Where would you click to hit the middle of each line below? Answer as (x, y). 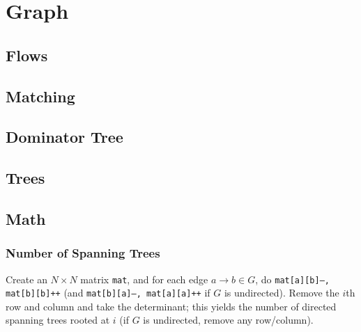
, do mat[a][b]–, (292, 279)
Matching (40, 96)
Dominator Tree (64, 137)
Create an (26, 279)
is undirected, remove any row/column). (228, 320)
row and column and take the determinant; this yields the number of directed (171, 306)
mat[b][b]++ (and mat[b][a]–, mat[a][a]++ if (108, 293)
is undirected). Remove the (282, 293)
